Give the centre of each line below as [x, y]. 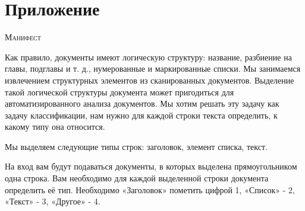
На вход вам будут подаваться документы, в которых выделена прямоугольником [151, 166]
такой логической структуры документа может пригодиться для [120, 92]
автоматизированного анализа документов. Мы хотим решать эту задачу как [142, 103]
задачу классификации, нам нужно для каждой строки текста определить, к [141, 115]
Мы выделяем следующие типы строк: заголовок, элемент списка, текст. [136, 146]
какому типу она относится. [55, 127]
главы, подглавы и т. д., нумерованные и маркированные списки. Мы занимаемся [153, 68]
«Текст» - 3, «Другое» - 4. [53, 201]
